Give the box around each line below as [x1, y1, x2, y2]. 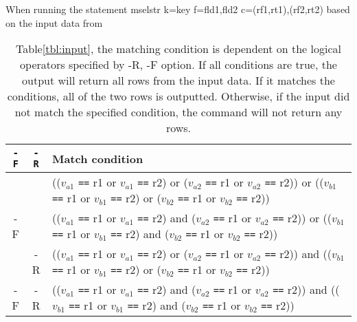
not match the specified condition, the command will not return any [14, 104, 343, 120]
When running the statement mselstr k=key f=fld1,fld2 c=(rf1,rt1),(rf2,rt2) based [5, 2, 350, 16]
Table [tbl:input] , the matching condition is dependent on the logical [16, 41, 341, 57]
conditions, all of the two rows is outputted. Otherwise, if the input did [7, 88, 350, 105]
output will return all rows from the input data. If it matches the [22, 72, 335, 89]
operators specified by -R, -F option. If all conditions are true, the [20, 56, 337, 73]
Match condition [51, 150, 143, 167]
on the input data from [5, 15, 103, 30]
